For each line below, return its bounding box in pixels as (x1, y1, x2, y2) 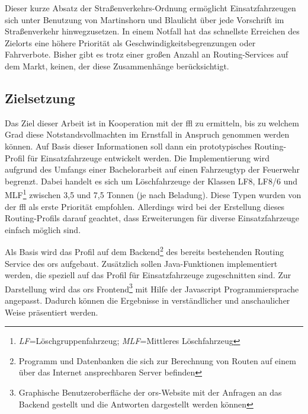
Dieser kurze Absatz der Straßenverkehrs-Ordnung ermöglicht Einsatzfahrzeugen (5, 2, 296, 14)
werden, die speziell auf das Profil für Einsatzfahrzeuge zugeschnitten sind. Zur (5, 269, 291, 281)
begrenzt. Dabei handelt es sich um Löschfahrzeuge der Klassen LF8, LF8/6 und (5, 174, 297, 187)
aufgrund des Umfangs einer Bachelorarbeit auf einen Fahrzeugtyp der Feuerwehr (5, 163, 300, 176)
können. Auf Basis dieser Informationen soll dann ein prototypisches (5, 139, 252, 152)
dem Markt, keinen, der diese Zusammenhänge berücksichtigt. (5, 59, 229, 72)
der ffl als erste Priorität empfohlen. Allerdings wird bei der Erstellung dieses (5, 200, 285, 212)
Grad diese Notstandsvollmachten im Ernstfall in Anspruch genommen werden (5, 128, 290, 141)
